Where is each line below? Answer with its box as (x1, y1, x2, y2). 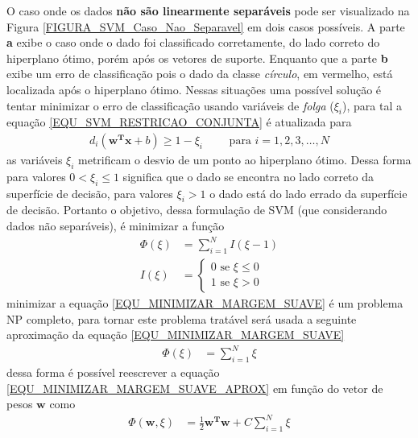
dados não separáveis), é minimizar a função (6, 217, 225, 233)
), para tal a (342, 97, 402, 114)
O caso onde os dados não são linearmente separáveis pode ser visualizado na (6, 2, 410, 19)
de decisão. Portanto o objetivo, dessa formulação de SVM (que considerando (6, 201, 387, 218)
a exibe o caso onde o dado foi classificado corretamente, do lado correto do (6, 34, 380, 51)
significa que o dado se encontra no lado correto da (122, 167, 374, 184)
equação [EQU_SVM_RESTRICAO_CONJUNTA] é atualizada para (6, 114, 352, 130)
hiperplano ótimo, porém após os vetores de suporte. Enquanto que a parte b (6, 49, 388, 66)
